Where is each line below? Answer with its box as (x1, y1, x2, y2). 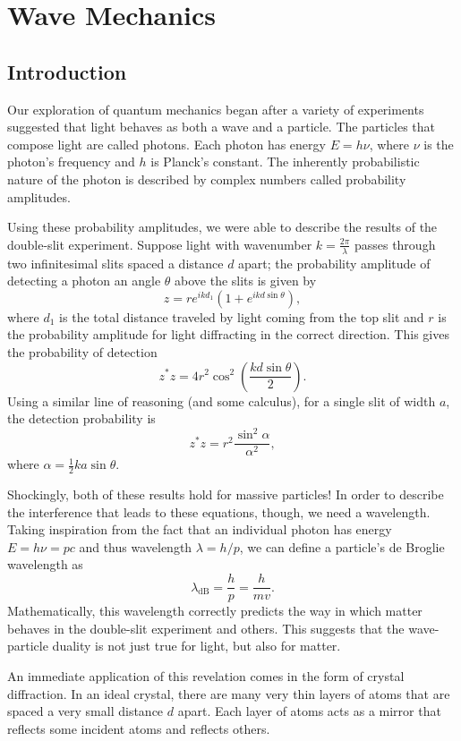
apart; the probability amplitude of (238, 253, 431, 272)
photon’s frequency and (7, 152, 135, 171)
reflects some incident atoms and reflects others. (7, 719, 270, 737)
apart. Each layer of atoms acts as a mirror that (177, 702, 441, 720)
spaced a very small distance (7, 702, 164, 720)
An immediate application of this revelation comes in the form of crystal (7, 666, 405, 685)
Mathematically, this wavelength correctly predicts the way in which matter (7, 601, 423, 620)
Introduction (7, 57, 127, 85)
